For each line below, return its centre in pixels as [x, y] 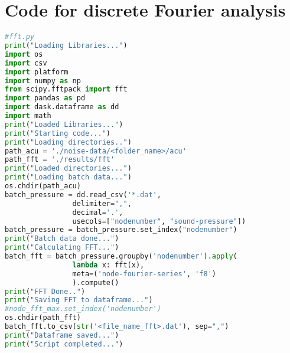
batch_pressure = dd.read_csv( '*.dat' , [83, 195]
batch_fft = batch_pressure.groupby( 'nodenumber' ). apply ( [121, 256]
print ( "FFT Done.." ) [45, 291]
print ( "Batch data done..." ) [62, 239]
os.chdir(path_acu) [43, 186]
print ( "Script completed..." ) [64, 344]
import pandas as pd [45, 98]
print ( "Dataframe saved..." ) [62, 335]
